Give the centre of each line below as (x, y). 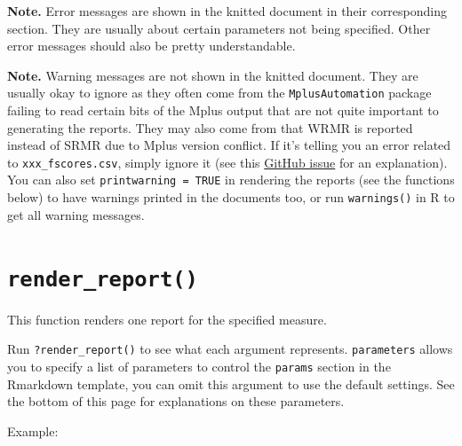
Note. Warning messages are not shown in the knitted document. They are (213, 75)
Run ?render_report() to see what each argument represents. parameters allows (230, 349)
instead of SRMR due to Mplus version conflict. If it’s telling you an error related (229, 145)
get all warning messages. (76, 214)
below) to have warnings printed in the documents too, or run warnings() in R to (231, 197)
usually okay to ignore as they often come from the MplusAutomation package (219, 93)
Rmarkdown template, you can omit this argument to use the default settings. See (231, 383)
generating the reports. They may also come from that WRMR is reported (210, 127)
